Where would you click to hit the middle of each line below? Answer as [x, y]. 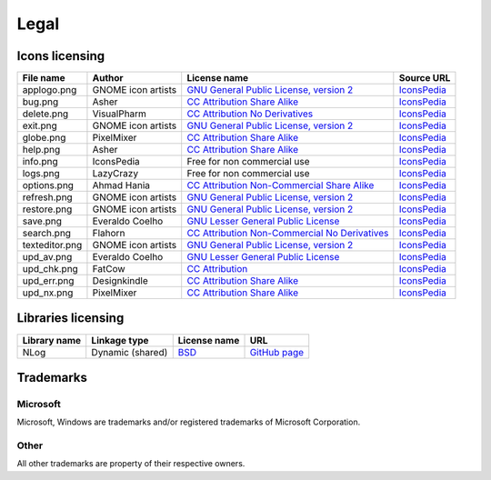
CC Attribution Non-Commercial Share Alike [281, 185]
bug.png [40, 102]
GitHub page [277, 352]
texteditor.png [52, 245]
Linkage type [120, 340]
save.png [42, 221]
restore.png [47, 209]
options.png [48, 185]
